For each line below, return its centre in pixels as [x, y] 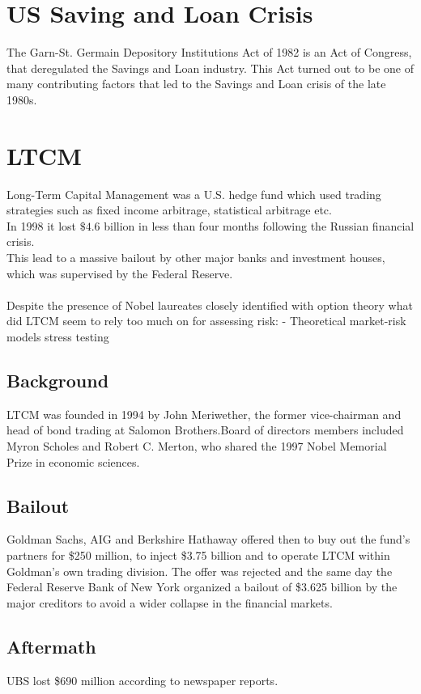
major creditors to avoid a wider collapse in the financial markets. [170, 602]
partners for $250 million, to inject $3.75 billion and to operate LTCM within [198, 554]
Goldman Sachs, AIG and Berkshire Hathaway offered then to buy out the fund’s [208, 539]
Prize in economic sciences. [73, 461]
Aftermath [51, 646]
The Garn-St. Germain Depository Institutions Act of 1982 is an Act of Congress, [209, 52]
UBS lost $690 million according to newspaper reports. [142, 680]
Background [58, 380]
